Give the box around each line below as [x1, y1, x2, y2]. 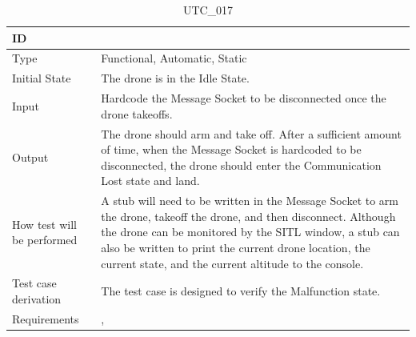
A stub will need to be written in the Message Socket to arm [101, 192, 399, 209]
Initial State [12, 70, 71, 86]
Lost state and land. [101, 172, 200, 189]
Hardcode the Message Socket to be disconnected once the [101, 90, 386, 106]
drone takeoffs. [101, 105, 173, 122]
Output [12, 148, 49, 165]
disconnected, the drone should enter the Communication [101, 156, 382, 173]
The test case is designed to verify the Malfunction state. [101, 283, 381, 299]
